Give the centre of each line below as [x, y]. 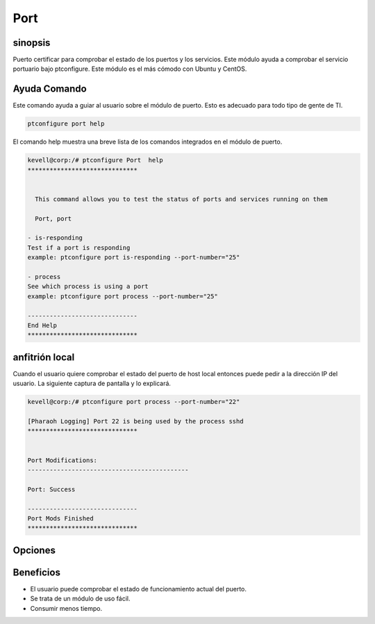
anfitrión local [44, 357]
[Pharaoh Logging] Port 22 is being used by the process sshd [135, 421]
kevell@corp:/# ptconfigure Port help [95, 160]
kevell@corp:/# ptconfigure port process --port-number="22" [134, 402]
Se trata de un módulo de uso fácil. [80, 599]
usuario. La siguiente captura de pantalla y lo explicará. [92, 383]
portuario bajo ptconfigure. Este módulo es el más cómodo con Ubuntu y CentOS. [130, 69]
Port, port [53, 218]
